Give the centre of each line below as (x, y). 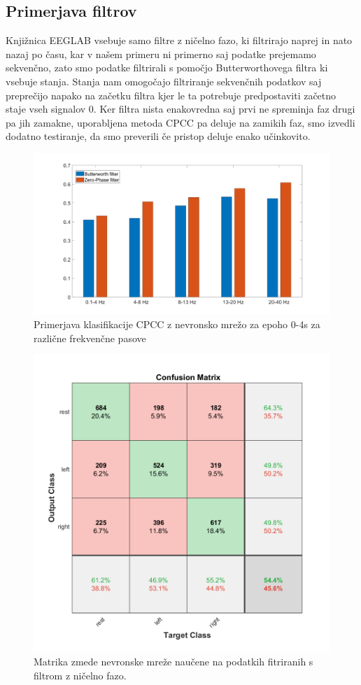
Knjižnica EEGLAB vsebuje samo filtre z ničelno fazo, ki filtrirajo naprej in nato (179, 40)
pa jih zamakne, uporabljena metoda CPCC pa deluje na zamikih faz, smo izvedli (180, 122)
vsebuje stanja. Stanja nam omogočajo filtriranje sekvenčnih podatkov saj (164, 81)
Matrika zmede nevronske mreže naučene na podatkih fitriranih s (174, 661)
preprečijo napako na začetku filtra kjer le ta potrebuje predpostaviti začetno (171, 95)
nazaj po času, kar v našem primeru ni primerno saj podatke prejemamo (161, 54)
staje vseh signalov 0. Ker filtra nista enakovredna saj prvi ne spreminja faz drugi (180, 109)
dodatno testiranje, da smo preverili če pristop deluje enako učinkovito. (158, 136)
